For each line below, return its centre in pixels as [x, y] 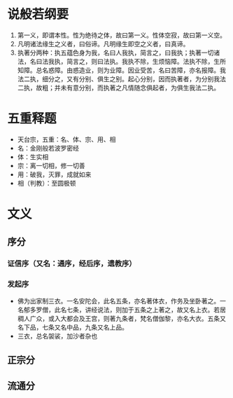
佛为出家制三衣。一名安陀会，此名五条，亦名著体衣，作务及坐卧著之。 [119, 301]
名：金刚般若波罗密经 [48, 148]
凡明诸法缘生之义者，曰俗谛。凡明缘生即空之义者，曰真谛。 [103, 43]
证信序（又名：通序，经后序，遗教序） [72, 263]
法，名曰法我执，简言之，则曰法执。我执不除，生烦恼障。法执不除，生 [119, 61]
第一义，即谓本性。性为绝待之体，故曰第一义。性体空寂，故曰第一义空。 [121, 35]
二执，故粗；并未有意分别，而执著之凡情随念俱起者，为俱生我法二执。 [119, 88]
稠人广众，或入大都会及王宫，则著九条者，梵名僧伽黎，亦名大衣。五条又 [121, 318]
